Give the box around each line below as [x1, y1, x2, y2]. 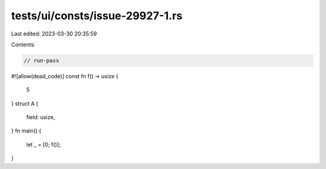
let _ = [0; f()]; [26, 141, 61, 148]
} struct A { [11, 100, 39, 107]
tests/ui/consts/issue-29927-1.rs [11, 9, 183, 22]
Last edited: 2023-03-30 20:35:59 [11, 30, 97, 37]
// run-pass [24, 57, 60, 64]
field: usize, [26, 114, 56, 121]
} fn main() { [11, 127, 42, 135]
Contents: [11, 41, 36, 48]
